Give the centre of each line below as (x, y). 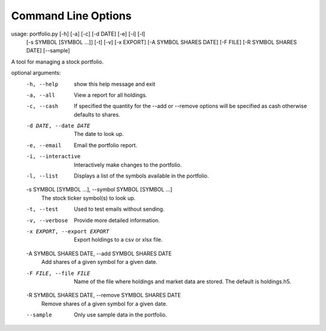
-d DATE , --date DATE (58, 126)
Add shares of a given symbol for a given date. (100, 262)
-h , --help (42, 84)
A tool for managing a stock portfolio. (57, 62)
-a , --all (41, 95)
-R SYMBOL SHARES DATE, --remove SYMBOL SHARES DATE (104, 295)
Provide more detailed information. (117, 220)
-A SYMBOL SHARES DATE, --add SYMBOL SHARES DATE (99, 253)
